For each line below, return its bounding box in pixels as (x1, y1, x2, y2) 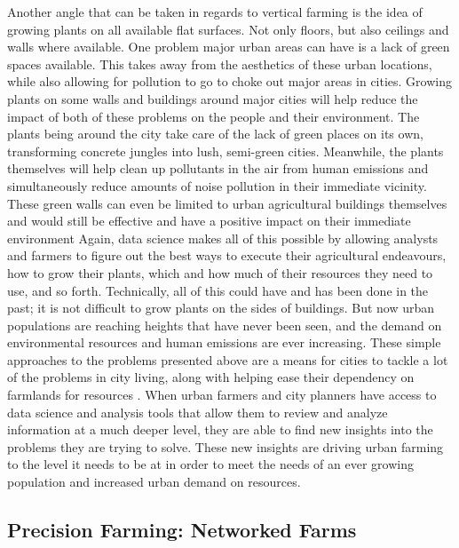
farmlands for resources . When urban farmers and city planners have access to (7, 385, 437, 404)
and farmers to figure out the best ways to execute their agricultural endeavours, (7, 246, 447, 265)
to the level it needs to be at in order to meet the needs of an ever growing (7, 455, 414, 473)
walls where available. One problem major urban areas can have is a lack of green (7, 37, 450, 56)
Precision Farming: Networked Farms (7, 516, 357, 544)
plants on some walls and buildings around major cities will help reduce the (7, 89, 418, 107)
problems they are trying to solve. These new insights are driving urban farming (7, 437, 444, 456)
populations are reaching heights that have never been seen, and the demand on (7, 315, 442, 334)
